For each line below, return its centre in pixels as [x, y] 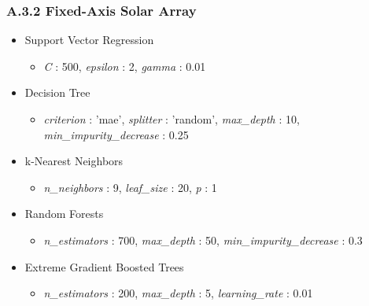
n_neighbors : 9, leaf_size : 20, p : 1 [130, 187]
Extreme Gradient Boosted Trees [104, 266]
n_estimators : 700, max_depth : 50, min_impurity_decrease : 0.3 [203, 240]
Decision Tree [57, 92]
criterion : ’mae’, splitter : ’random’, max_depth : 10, [172, 119]
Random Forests [64, 214]
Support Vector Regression [89, 40]
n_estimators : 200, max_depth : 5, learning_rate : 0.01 [178, 293]
